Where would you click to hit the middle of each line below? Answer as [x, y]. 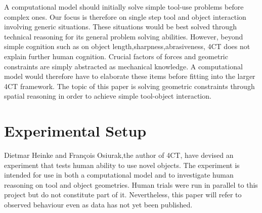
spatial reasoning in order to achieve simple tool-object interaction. [108, 96]
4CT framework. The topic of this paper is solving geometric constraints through [129, 86]
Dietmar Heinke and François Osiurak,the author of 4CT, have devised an [119, 155]
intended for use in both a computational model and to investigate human [119, 175]
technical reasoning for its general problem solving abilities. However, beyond [124, 36]
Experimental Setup [75, 131]
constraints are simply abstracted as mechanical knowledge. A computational [123, 66]
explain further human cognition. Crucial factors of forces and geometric [116, 56]
